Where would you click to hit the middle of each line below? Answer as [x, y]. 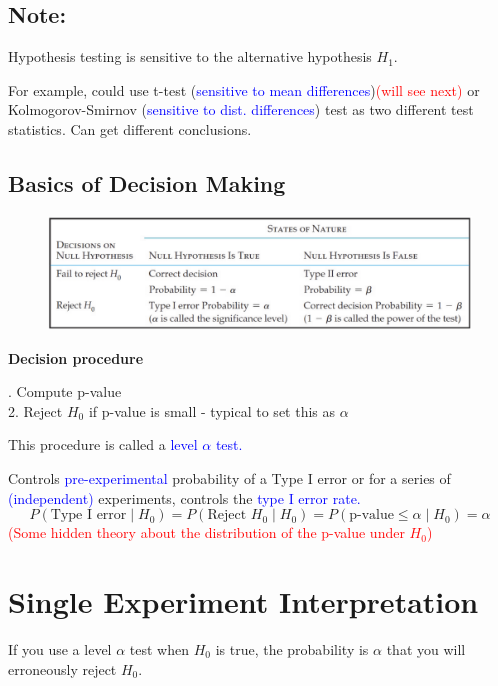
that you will [426, 648]
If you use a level [60, 648]
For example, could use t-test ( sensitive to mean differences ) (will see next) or [244, 89]
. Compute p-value [65, 391]
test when [159, 648]
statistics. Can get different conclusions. [130, 128]
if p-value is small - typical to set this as [212, 410]
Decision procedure [76, 357]
